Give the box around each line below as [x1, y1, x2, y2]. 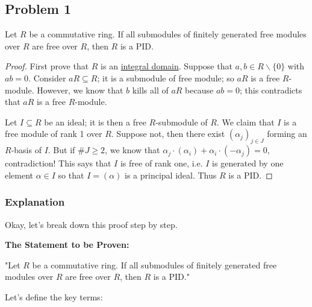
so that [58, 168, 84, 181]
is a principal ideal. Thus [125, 168, 217, 181]
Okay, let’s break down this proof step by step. [5, 218, 178, 230]
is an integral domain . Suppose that [101, 60, 232, 72]
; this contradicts [239, 83, 302, 96]
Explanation [5, 194, 65, 209]
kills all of [132, 83, 169, 96]
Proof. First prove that [5, 60, 89, 72]
